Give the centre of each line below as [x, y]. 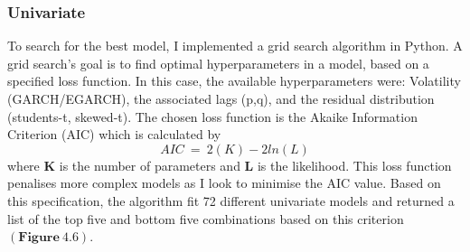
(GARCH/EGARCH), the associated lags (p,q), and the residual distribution [221, 98]
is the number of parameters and [150, 165]
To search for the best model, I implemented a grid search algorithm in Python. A [235, 46]
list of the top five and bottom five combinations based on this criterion [206, 218]
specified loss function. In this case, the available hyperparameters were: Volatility [234, 81]
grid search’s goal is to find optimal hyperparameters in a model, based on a [218, 63]
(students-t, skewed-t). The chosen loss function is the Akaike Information [212, 116]
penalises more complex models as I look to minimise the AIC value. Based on [224, 183]
